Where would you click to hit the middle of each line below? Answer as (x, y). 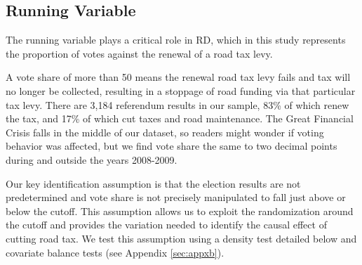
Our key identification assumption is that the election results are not (153, 183)
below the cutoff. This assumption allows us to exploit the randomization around (180, 211)
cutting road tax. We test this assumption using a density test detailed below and (181, 238)
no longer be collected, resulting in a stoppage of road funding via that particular (181, 90)
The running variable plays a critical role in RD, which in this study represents (176, 40)
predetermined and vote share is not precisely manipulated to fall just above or (176, 197)
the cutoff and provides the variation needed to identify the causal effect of (166, 225)
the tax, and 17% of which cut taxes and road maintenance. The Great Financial (180, 118)
